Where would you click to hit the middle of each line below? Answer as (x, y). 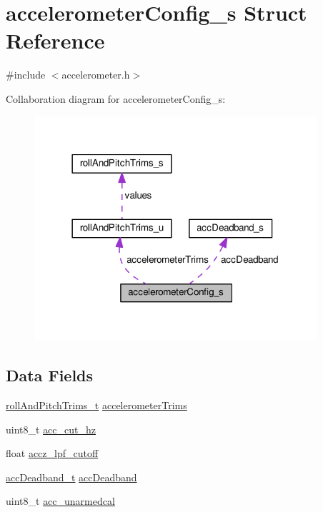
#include (26, 75)
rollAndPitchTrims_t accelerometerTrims (96, 405)
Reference (55, 40)
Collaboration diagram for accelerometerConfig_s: (116, 98)
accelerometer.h (96, 75)
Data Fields (50, 375)
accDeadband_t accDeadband (71, 477)
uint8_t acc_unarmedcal (60, 501)
